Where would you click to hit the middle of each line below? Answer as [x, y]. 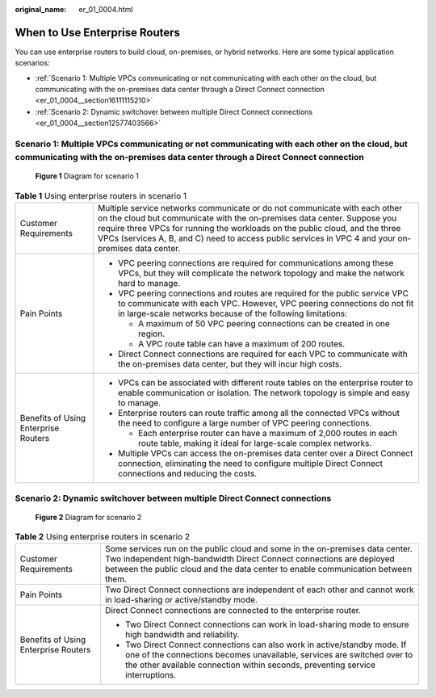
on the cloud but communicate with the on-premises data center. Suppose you [247, 218]
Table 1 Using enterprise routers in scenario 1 [101, 195]
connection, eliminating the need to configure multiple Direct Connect [251, 464]
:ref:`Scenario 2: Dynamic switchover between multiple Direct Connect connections [174, 111]
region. [152, 334]
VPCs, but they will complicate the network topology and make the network [262, 273]
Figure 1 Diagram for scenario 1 [87, 176]
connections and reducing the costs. [188, 474]
